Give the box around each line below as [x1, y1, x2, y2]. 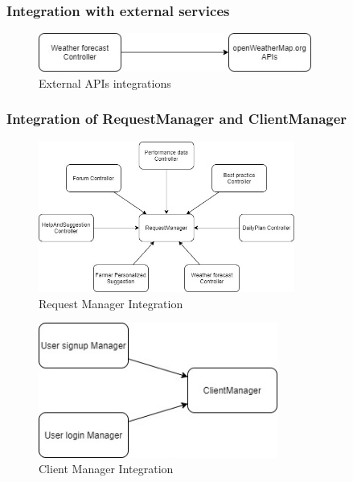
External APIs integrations [39, 74, 171, 91]
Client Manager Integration [39, 460, 174, 477]
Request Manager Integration [39, 295, 183, 311]
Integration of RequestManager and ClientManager [6, 109, 347, 129]
